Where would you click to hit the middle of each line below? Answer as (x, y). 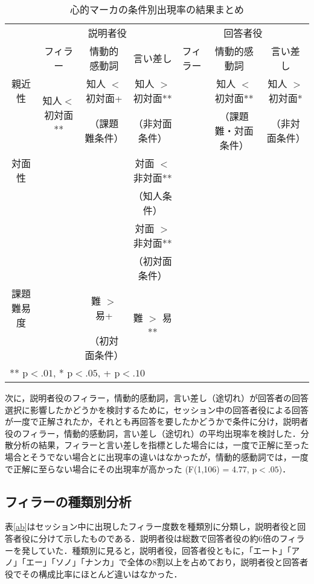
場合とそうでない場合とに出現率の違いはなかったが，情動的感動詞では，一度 (157, 456)
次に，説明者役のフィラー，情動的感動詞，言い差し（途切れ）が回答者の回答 (157, 398)
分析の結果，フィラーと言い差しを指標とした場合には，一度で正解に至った (161, 445)
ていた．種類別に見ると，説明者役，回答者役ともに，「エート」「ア (169, 550)
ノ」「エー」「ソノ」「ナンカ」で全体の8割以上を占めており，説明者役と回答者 (157, 562)
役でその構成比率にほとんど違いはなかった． (94, 573)
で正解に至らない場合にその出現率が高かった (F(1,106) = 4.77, (127, 468)
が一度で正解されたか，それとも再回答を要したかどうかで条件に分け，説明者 (157, 421)
